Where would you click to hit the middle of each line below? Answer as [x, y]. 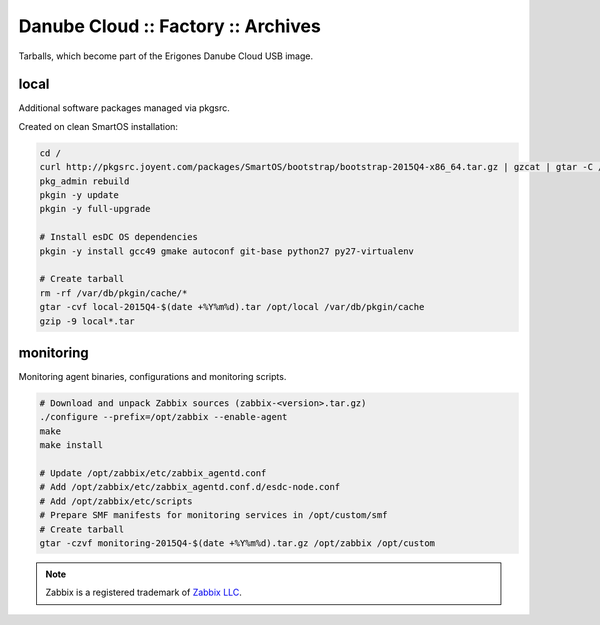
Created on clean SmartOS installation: [98, 126]
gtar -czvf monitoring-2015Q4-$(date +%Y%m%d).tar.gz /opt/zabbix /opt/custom [237, 543]
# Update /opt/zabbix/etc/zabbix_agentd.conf [153, 473]
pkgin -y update [79, 195]
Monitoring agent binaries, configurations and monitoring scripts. [152, 377]
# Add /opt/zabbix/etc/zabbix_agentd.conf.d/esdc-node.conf [190, 487]
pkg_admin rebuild [84, 181]
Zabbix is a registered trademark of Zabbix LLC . [143, 592]
